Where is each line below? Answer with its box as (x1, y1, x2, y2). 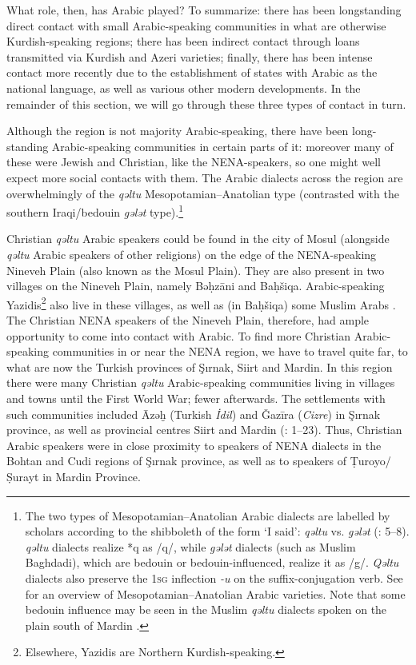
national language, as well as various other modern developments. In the (6, 79, 361, 96)
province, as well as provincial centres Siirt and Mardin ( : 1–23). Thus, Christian (6, 421, 402, 438)
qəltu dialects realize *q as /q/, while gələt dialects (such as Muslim (25, 538, 356, 555)
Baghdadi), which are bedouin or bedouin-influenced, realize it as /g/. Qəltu (25, 554, 399, 571)
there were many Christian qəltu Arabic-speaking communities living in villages (6, 374, 395, 391)
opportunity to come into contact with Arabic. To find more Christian (6, 327, 350, 344)
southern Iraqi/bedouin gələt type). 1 (6, 201, 184, 220)
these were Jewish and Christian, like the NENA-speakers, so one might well (6, 153, 381, 170)
